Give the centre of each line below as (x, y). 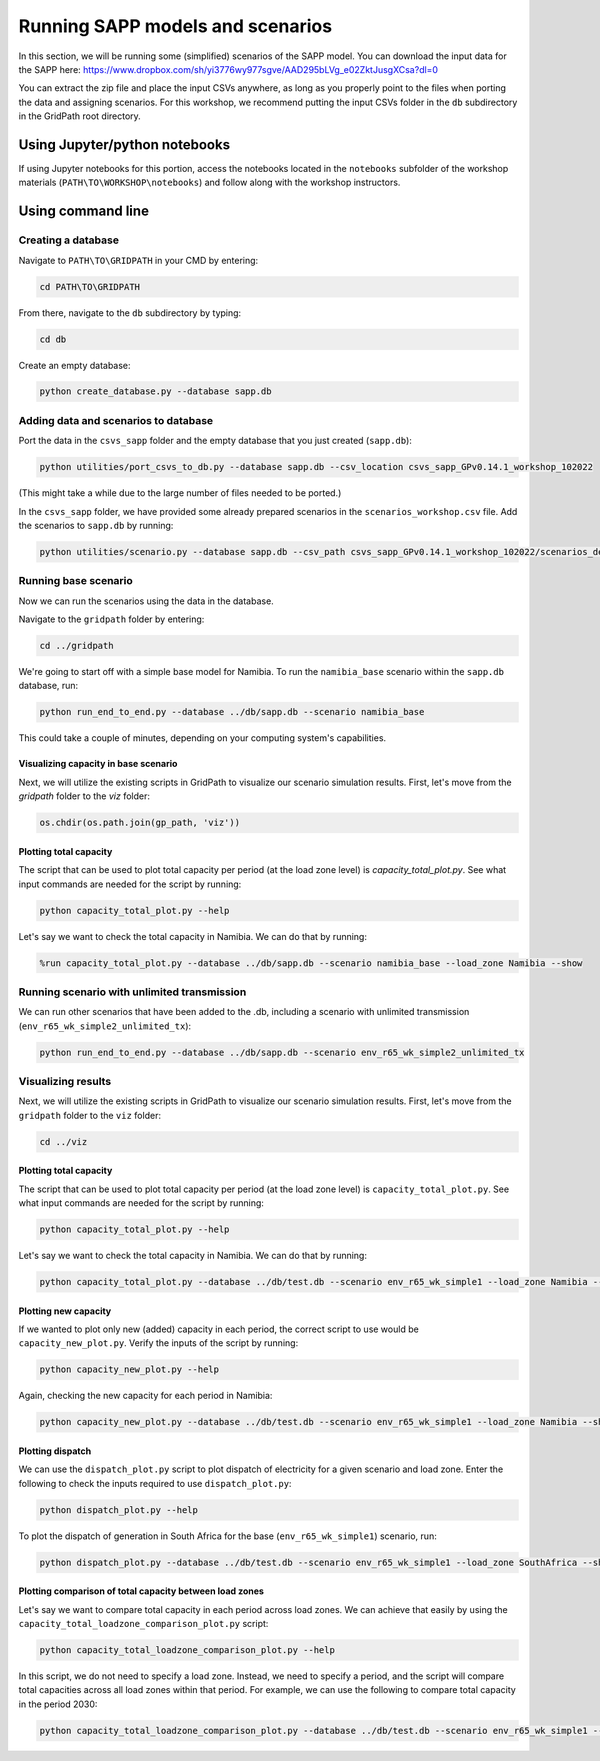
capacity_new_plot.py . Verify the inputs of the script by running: (158, 1343)
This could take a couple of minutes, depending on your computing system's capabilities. (202, 738)
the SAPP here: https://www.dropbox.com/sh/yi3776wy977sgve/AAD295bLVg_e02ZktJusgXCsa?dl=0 (228, 69)
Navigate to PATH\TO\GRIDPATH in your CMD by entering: (138, 260)
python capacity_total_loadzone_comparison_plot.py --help (187, 1650)
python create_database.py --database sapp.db (155, 391)
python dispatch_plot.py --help (119, 1509)
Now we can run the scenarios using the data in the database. (146, 601)
